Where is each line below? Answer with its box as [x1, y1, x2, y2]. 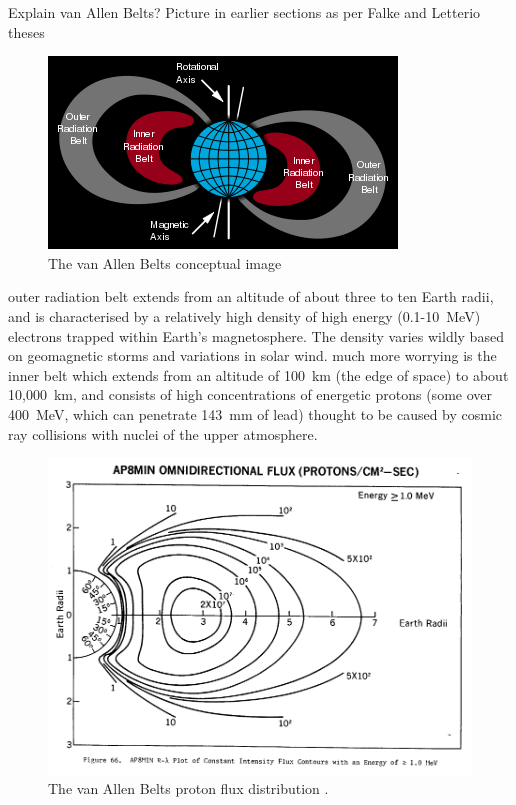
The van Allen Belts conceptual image [48, 252, 282, 273]
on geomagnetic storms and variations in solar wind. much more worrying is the [8, 345, 497, 366]
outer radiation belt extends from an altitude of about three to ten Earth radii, [8, 286, 494, 307]
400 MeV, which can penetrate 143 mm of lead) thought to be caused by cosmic [8, 403, 503, 424]
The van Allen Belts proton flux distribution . [48, 778, 329, 799]
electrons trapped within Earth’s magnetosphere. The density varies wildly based [8, 325, 504, 346]
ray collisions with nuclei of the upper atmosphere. [8, 423, 318, 444]
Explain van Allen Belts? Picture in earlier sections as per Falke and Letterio [8, 2, 481, 22]
